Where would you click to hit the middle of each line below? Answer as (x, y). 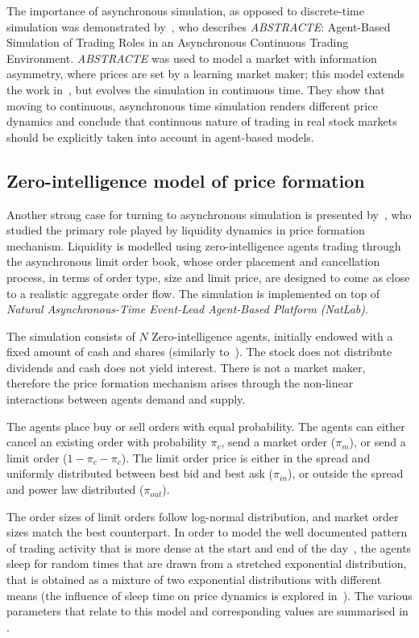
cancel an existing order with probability (107, 442)
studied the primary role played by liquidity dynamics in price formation (186, 230)
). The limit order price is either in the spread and (246, 457)
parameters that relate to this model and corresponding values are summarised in (207, 611)
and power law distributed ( (75, 489)
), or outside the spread (346, 473)
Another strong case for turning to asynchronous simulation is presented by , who (209, 214)
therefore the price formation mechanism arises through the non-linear (180, 383)
